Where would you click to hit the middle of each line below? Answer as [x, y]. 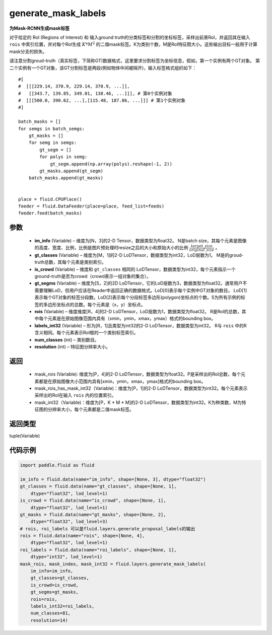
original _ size [202, 250]
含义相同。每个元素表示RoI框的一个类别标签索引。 [86, 333]
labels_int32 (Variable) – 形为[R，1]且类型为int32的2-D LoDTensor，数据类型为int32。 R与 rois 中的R [141, 325]
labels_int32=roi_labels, [62, 606]
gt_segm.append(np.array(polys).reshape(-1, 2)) [111, 164]
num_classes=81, [50, 613]
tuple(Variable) [25, 436]
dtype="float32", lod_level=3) [69, 522]
